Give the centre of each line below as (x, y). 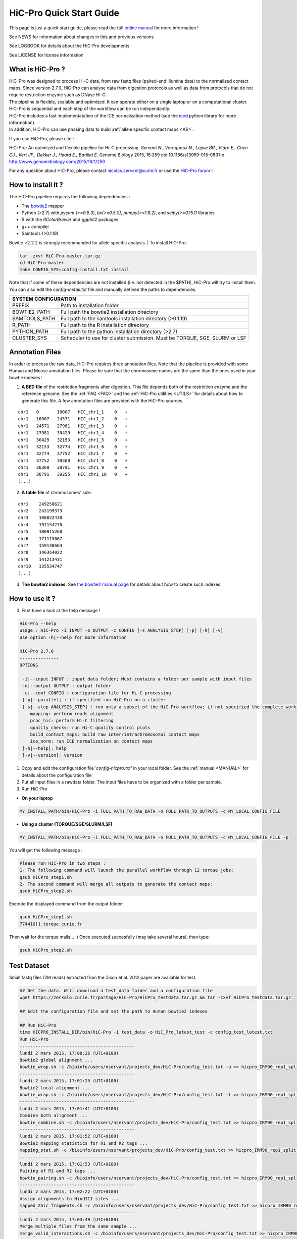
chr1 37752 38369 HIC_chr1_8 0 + (73, 460)
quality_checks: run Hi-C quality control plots (90, 728)
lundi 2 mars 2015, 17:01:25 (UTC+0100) (69, 1081)
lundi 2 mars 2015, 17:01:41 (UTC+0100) (69, 1108)
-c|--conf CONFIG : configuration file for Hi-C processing (97, 693)
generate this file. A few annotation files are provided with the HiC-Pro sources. (102, 400)
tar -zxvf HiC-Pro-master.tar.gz (60, 256)
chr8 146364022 (40, 552)
